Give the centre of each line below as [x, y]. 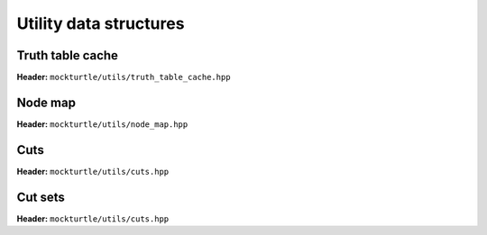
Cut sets [41, 197]
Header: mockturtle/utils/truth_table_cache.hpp [124, 77]
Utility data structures [101, 23]
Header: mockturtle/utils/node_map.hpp [102, 124]
